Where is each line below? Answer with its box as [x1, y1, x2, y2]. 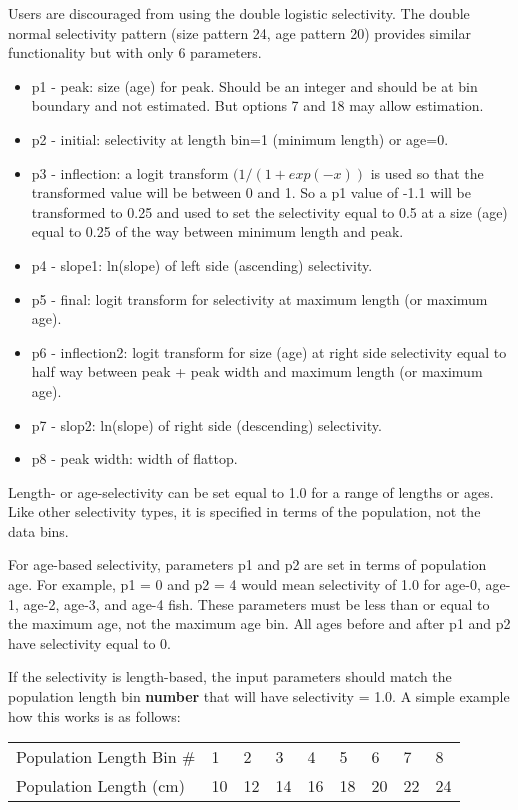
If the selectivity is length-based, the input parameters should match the [8, 666, 452, 687]
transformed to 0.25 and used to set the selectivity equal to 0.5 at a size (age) [31, 201, 508, 222]
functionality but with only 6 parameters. [8, 42, 262, 63]
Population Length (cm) [16, 774, 185, 798]
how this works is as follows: [8, 705, 181, 726]
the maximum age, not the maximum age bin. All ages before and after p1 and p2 [8, 613, 511, 634]
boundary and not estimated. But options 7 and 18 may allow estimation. [31, 95, 484, 116]
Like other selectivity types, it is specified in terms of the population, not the [8, 501, 481, 522]
